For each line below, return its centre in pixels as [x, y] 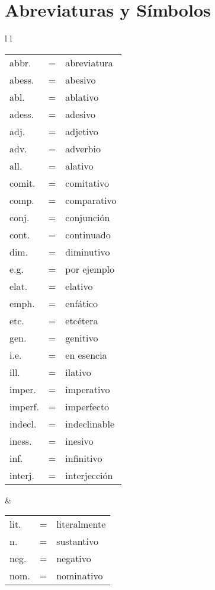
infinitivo [84, 458]
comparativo [91, 200]
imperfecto [87, 406]
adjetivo [82, 131]
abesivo [81, 79]
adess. [22, 114]
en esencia [86, 355]
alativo [79, 165]
